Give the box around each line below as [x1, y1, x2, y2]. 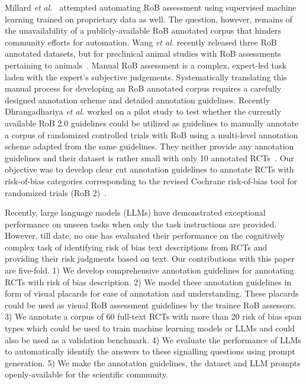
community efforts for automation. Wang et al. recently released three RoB [5, 35, 277, 48]
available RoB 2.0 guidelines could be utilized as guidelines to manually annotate [5, 116, 299, 129]
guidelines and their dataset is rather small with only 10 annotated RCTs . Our [5, 151, 294, 164]
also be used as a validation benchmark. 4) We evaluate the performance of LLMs [5, 333, 301, 346]
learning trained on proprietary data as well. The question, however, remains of [5, 12, 292, 25]
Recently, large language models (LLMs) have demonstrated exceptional [5, 206, 266, 219]
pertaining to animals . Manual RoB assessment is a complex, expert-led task [5, 58, 286, 71]
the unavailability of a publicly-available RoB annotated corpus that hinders [5, 24, 281, 37]
